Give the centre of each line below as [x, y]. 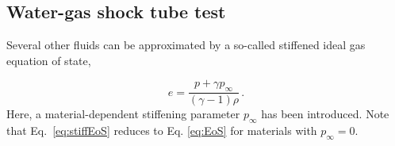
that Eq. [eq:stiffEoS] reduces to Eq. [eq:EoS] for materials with [162, 131]
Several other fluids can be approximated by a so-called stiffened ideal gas [186, 45]
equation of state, [49, 60]
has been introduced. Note [325, 114]
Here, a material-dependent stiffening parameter [123, 114]
